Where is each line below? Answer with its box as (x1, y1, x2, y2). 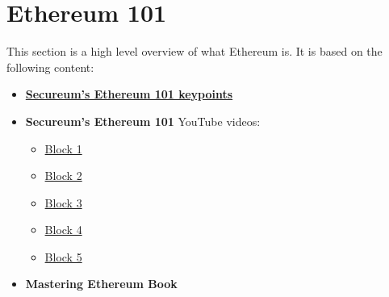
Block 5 (44, 248, 82, 265)
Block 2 (44, 167, 82, 184)
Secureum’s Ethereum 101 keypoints (25, 86, 233, 102)
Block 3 (44, 194, 82, 211)
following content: (6, 58, 94, 75)
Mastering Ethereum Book (25, 275, 178, 292)
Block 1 (44, 140, 82, 157)
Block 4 (44, 221, 82, 238)
